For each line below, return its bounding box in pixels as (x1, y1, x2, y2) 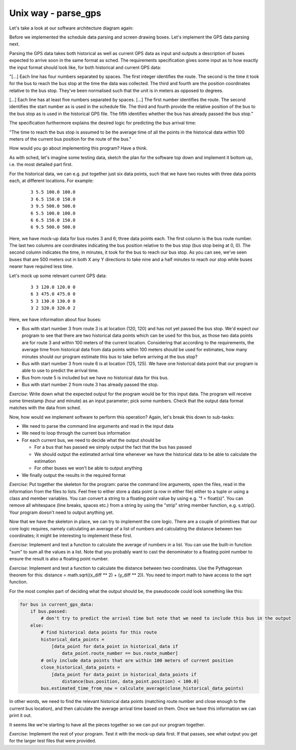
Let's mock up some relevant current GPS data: (9, 273, 107, 279)
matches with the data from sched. (9, 405, 81, 411)
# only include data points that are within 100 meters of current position (40, 657, 233, 663)
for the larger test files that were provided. (9, 738, 96, 744)
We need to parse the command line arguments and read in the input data (21, 423, 174, 429)
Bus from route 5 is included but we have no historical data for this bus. (21, 374, 169, 380)
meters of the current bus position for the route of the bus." (9, 136, 132, 142)
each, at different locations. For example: (9, 178, 94, 184)
